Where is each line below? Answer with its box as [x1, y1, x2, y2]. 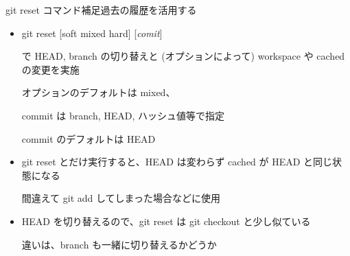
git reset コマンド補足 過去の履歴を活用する [5, 3, 197, 16]
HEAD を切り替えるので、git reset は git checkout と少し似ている [21, 213, 311, 228]
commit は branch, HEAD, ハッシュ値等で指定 [21, 108, 224, 122]
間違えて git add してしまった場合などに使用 [21, 191, 221, 205]
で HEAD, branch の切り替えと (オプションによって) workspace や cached [21, 49, 345, 63]
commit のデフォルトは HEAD [21, 131, 156, 146]
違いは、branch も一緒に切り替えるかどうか [21, 237, 217, 251]
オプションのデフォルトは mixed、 [21, 85, 176, 100]
